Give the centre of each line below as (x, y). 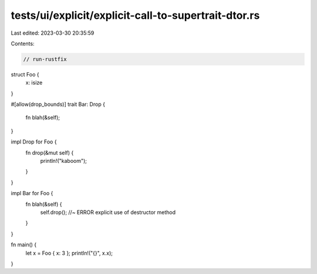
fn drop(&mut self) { (50, 152)
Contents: (23, 44)
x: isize (34, 83)
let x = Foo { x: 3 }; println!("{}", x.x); (69, 253)
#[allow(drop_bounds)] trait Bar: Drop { (58, 104)
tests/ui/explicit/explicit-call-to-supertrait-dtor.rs (135, 15)
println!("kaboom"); (64, 161)
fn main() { (24, 245)
